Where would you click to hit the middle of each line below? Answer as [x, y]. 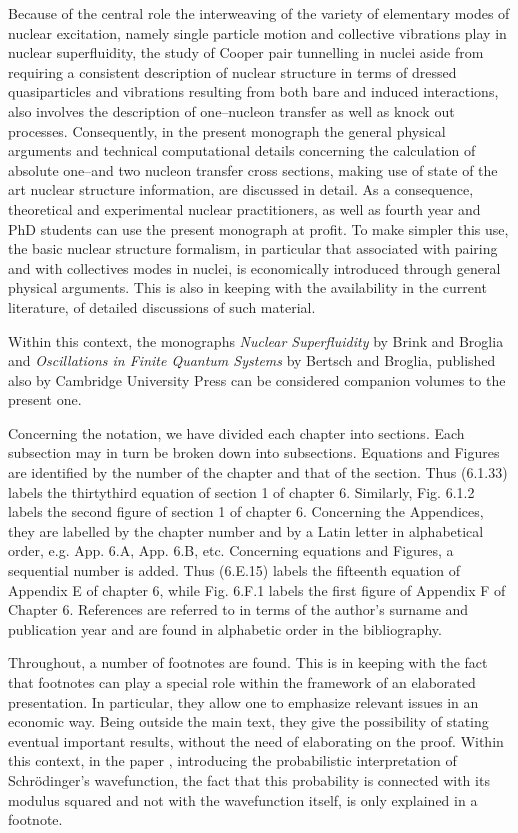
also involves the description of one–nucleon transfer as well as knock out [231, 110]
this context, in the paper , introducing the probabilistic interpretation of [232, 760]
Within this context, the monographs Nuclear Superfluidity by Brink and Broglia [256, 340]
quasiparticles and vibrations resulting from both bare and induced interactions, [253, 91]
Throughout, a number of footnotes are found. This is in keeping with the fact [248, 662]
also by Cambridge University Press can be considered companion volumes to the [257, 379]
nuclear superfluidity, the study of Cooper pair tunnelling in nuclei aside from [246, 52]
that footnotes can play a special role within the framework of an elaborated [242, 682]
